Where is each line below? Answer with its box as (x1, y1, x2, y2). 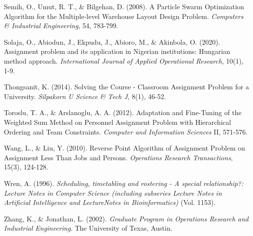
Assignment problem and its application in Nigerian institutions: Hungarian (4, 46, 231, 56)
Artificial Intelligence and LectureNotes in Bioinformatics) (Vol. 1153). (4, 197, 216, 207)
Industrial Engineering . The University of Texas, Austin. (4, 223, 173, 233)
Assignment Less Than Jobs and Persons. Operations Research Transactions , (4, 152, 233, 162)
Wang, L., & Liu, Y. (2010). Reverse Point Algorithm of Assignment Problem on (4, 143, 245, 153)
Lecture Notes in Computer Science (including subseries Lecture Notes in (4, 187, 222, 198)
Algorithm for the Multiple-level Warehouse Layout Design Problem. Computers (4, 11, 244, 21)
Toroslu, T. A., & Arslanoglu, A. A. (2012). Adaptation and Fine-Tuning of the (4, 107, 242, 118)
